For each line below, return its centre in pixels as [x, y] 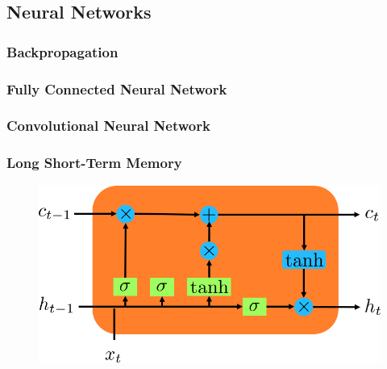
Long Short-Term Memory [94, 163]
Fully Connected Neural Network [117, 88]
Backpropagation [62, 51]
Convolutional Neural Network [108, 126]
